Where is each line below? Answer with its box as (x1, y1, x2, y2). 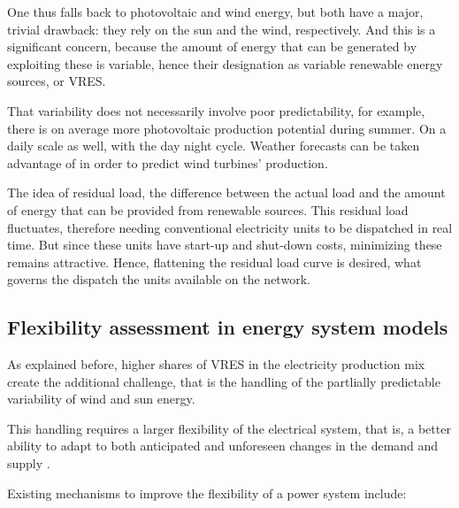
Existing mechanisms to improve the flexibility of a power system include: (7, 483, 407, 502)
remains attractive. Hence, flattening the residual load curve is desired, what (7, 252, 422, 271)
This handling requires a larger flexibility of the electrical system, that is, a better (7, 419, 451, 437)
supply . (7, 454, 50, 473)
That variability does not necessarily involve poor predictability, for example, (7, 101, 425, 119)
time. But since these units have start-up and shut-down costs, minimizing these (7, 235, 442, 254)
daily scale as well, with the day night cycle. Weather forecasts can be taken (7, 136, 420, 155)
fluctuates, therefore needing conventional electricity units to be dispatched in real (7, 218, 453, 236)
